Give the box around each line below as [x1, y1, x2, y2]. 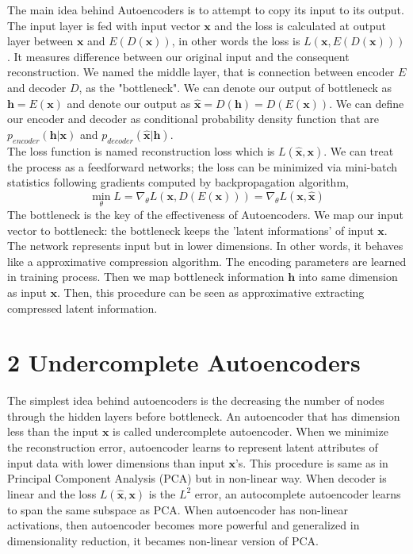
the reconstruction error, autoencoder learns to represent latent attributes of [7, 439, 378, 456]
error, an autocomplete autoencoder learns [194, 485, 401, 502]
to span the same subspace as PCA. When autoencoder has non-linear [7, 501, 349, 517]
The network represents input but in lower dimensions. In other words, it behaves [7, 237, 403, 254]
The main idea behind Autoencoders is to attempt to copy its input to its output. [7, 2, 404, 17]
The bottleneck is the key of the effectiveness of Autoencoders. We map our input [7, 206, 404, 222]
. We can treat [323, 142, 394, 159]
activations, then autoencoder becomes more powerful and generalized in [7, 517, 360, 533]
